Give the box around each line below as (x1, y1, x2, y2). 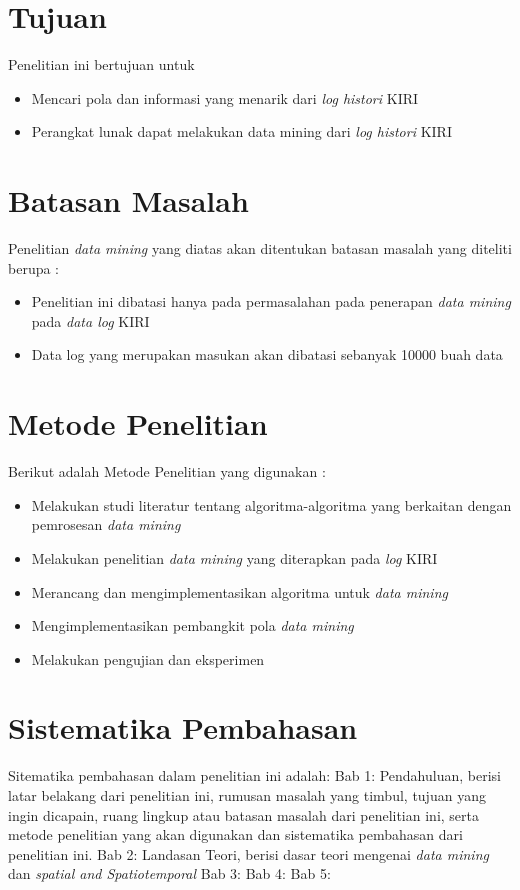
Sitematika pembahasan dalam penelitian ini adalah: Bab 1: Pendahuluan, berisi (8, 765, 501, 786)
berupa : (8, 257, 60, 278)
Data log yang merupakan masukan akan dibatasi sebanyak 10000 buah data (31, 344, 503, 365)
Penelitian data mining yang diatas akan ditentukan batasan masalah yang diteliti (8, 238, 512, 259)
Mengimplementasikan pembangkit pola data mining (31, 615, 354, 636)
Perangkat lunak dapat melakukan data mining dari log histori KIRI (31, 121, 452, 142)
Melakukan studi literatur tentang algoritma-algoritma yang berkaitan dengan (31, 494, 512, 515)
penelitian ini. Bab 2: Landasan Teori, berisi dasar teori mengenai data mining (8, 843, 489, 864)
